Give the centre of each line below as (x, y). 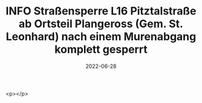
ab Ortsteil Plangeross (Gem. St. (101, 24)
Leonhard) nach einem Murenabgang (101, 37)
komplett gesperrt (101, 50)
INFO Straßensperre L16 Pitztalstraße (101, 11)
